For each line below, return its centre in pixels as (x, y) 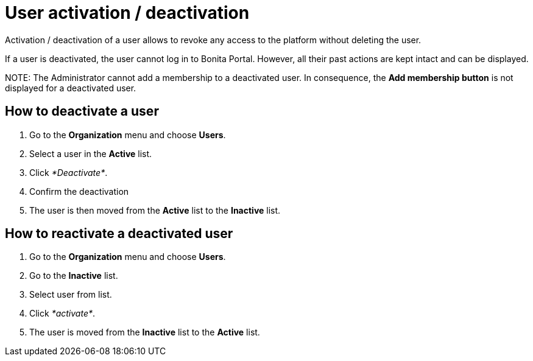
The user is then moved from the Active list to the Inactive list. (155, 210)
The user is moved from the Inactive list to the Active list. (145, 332)
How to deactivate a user (82, 111)
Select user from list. (71, 295)
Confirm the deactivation (79, 191)
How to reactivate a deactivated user (119, 234)
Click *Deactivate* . (69, 172)
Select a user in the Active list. (91, 153)
